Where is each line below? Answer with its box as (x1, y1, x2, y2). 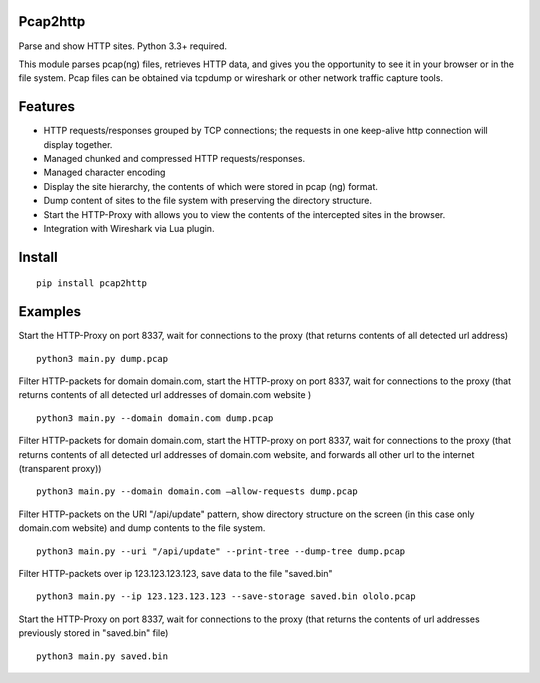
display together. (43, 138, 113, 150)
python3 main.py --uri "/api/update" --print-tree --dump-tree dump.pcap (36, 545, 406, 557)
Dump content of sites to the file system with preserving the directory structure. (43, 195, 373, 207)
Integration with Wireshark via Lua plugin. (43, 222, 215, 234)
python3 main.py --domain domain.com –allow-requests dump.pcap (36, 486, 359, 497)
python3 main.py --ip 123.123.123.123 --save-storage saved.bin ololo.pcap (36, 591, 416, 602)
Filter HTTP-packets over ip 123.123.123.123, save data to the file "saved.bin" (18, 567, 333, 579)
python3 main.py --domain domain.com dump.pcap (36, 412, 274, 424)
